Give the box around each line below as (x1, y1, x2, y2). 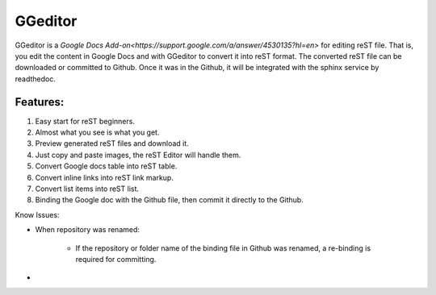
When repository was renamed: (35, 225, 140, 235)
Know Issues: (15, 210, 60, 219)
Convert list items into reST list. (35, 184, 140, 193)
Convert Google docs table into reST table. (35, 161, 178, 171)
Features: (15, 95, 65, 109)
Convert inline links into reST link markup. (35, 172, 174, 182)
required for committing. (75, 254, 157, 264)
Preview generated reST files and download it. (35, 139, 189, 148)
